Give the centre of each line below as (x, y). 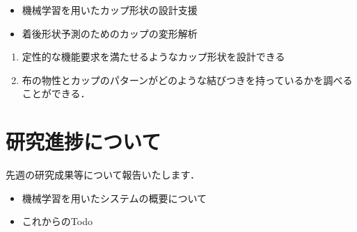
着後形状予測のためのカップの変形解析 (110, 33)
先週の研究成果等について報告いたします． (103, 175)
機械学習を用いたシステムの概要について (114, 198)
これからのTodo (57, 221)
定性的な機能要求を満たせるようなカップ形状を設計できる (153, 57)
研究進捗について (84, 141)
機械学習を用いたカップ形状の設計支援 (110, 10)
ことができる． (56, 93)
